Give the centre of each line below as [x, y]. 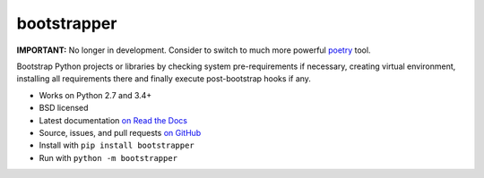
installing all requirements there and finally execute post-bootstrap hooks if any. [164, 79]
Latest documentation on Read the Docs [113, 120]
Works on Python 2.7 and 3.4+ [95, 95]
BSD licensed [64, 108]
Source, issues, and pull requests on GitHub [120, 132]
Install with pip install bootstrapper [117, 145]
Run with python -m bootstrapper [108, 157]
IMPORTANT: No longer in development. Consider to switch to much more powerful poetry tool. [194, 50]
